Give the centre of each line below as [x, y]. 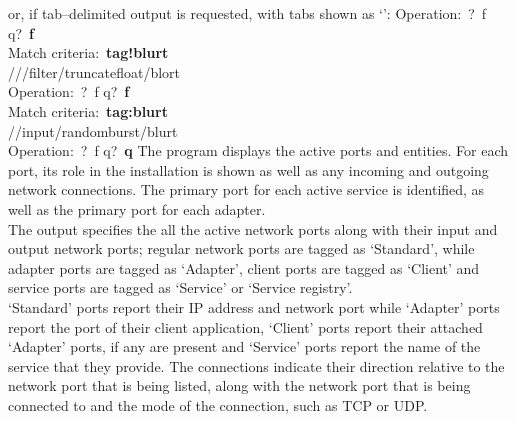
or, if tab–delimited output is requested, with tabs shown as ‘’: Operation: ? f [247, 13]
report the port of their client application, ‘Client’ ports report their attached [245, 326]
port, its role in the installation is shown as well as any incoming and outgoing [248, 169]
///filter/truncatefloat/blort [94, 71]
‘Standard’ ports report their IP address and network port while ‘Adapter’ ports [254, 306]
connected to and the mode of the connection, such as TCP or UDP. [218, 404]
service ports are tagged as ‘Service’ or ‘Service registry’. [180, 287]
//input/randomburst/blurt [93, 130]
